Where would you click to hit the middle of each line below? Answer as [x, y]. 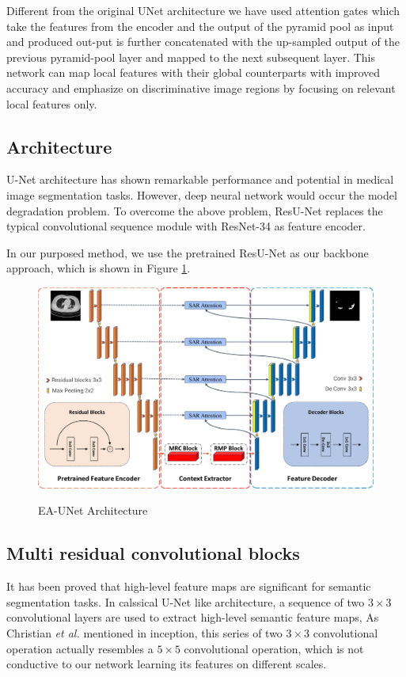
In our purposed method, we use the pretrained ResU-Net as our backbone [188, 252]
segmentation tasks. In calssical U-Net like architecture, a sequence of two [186, 601]
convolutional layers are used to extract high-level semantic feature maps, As [193, 617]
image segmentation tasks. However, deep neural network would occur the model [202, 194]
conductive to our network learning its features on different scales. [167, 664]
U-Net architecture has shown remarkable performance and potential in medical [200, 179]
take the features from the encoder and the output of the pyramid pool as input [200, 26]
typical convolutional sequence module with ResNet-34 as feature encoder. [186, 226]
